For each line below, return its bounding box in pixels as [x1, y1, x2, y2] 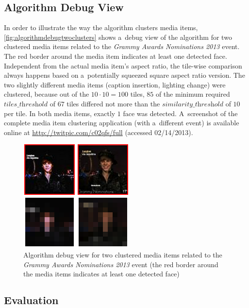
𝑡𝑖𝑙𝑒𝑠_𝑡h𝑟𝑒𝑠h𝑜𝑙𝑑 [4, 101, 48, 108]
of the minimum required [155, 89, 230, 99]
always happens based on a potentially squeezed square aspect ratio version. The [4, 70, 245, 80]
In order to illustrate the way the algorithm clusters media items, [4, 22, 198, 33]
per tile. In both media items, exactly [4, 108, 116, 118]
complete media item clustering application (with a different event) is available [4, 118, 239, 128]
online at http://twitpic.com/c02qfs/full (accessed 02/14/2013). [4, 127, 193, 137]
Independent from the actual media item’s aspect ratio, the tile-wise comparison [4, 60, 242, 70]
